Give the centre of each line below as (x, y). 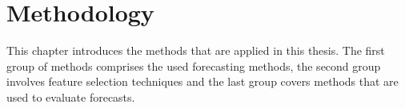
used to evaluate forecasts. (71, 96)
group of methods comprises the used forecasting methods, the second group (194, 66)
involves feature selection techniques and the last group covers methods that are (202, 81)
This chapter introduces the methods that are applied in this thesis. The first (196, 50)
